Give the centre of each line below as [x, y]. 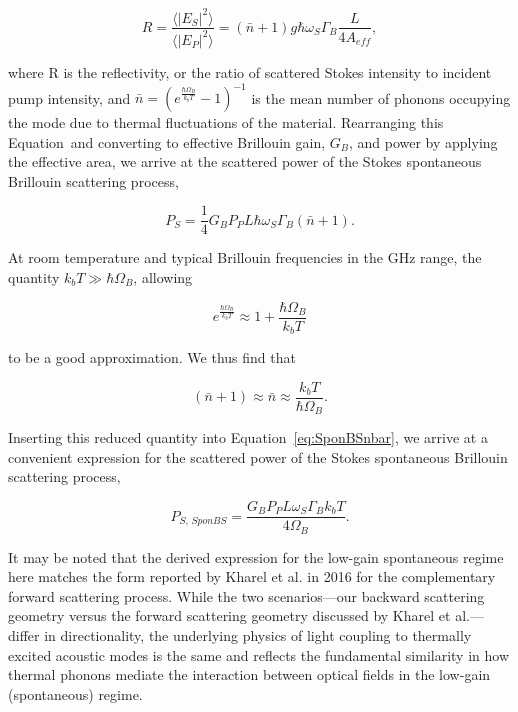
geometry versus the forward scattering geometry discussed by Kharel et [229, 615]
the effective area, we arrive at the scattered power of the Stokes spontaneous [245, 161]
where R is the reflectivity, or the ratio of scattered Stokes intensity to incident [250, 71]
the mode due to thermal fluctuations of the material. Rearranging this [226, 122]
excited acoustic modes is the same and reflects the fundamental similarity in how [258, 654]
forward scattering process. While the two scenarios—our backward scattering [246, 595]
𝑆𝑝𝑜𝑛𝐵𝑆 [209, 520]
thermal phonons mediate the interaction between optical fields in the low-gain [249, 674]
